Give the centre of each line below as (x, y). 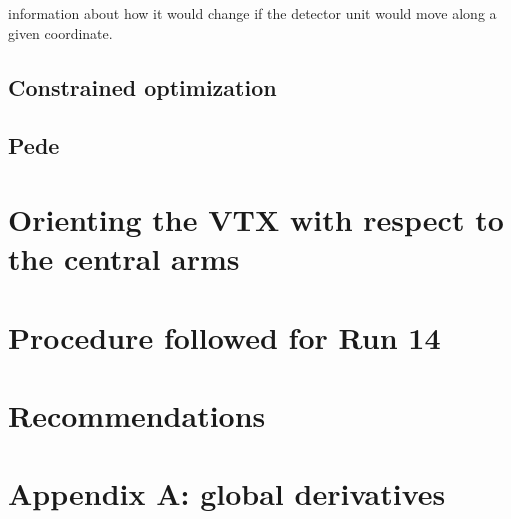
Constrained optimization (142, 86)
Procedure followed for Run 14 (224, 336)
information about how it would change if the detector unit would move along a (252, 13)
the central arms (124, 258)
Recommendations (137, 414)
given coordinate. (60, 32)
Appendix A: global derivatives (227, 493)
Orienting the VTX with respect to (256, 218)
